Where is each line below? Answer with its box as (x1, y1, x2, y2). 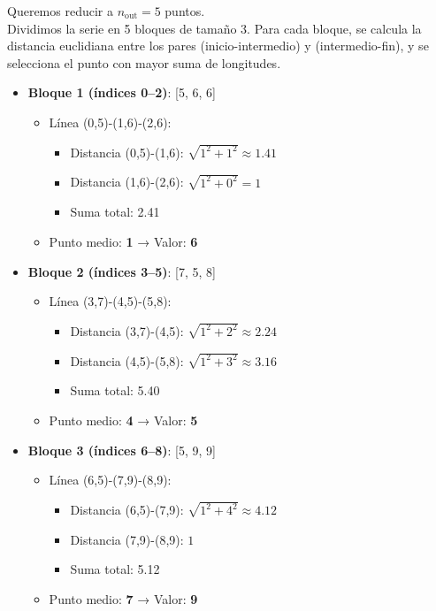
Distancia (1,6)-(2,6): (70, 172, 184, 191)
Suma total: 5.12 (70, 560, 160, 578)
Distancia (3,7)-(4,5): (70, 321, 184, 340)
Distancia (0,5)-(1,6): (70, 142, 184, 161)
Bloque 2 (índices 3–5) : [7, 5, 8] (27, 262, 217, 280)
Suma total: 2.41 (70, 202, 160, 221)
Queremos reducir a (7, 2, 113, 19)
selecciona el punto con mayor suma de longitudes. (7, 53, 281, 72)
